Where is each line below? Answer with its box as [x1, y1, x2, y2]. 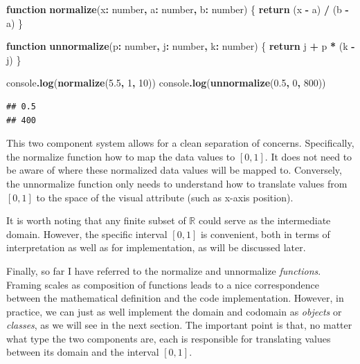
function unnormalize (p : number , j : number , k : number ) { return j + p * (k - [6, 39, 355, 53]
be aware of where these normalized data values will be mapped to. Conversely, [6, 163, 342, 177]
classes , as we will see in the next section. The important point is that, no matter [6, 318, 352, 332]
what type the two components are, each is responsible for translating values [6, 331, 331, 345]
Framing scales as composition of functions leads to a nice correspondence [6, 277, 319, 291]
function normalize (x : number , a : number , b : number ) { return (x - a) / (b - [6, 2, 349, 16]
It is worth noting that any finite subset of [6, 213, 186, 228]
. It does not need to [264, 149, 352, 163]
